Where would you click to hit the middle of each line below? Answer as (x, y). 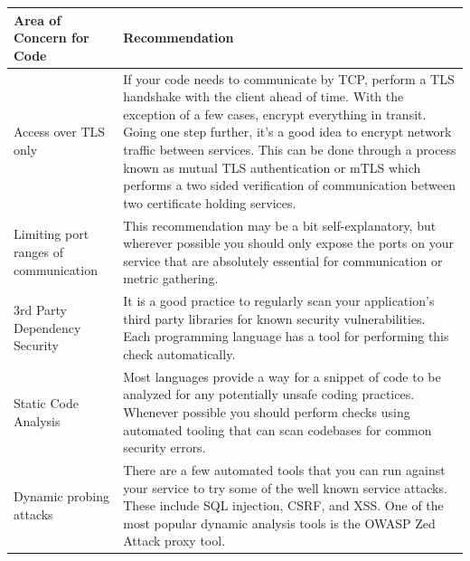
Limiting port (52, 234)
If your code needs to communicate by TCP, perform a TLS (289, 78)
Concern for (52, 38)
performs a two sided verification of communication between (289, 185)
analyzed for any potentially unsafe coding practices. (269, 394)
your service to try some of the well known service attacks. (285, 487)
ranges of (38, 251)
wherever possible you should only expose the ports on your (288, 243)
